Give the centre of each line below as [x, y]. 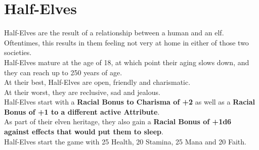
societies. [18, 52]
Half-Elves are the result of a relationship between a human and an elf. [114, 33]
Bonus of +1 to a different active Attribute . [82, 111]
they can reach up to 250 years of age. [63, 72]
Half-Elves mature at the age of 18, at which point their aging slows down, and [127, 62]
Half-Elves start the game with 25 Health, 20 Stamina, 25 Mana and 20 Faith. [125, 141]
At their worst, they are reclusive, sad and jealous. [82, 92]
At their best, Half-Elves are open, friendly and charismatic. [97, 82]
